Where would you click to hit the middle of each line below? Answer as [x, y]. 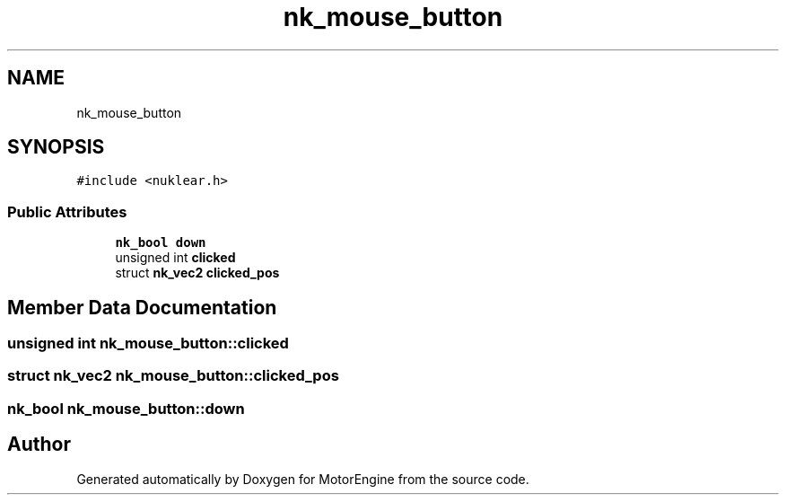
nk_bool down [161, 243]
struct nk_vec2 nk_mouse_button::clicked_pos [173, 376]
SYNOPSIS [56, 147]
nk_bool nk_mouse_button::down [126, 408]
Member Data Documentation [142, 307]
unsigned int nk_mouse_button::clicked [148, 343]
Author [39, 445]
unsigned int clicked [175, 258]
